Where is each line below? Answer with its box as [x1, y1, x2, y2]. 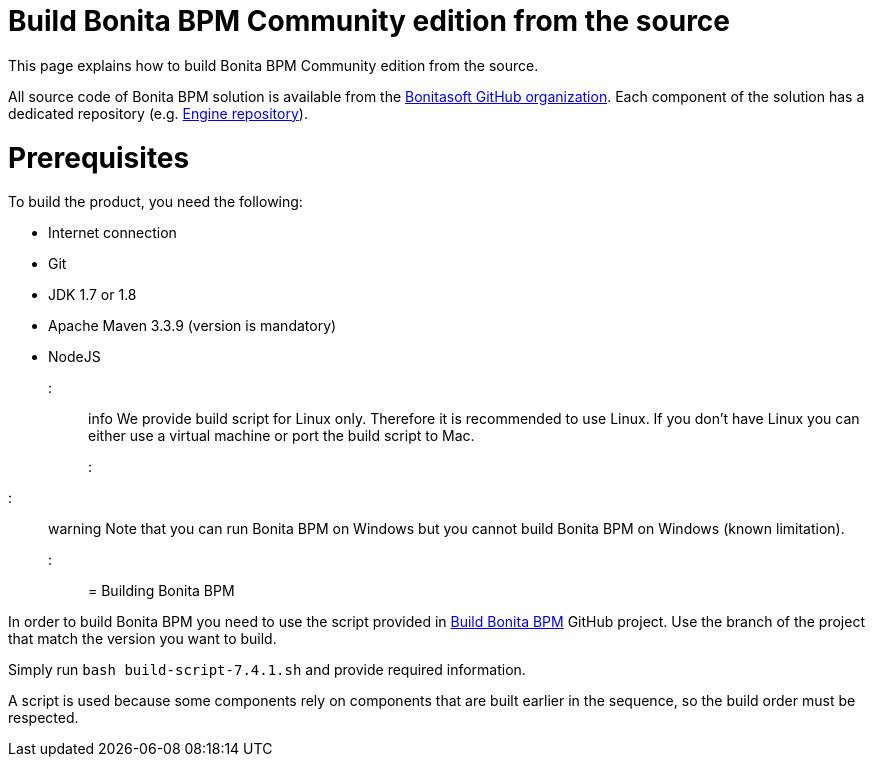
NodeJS [48, 348, 101, 366]
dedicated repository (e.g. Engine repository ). [8, 104, 308, 122]
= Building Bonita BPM [88, 582, 235, 600]
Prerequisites [8, 140, 190, 175]
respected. [8, 709, 79, 727]
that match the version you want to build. [8, 630, 277, 648]
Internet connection [48, 224, 177, 242]
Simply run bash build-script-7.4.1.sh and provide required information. [8, 661, 526, 679]
